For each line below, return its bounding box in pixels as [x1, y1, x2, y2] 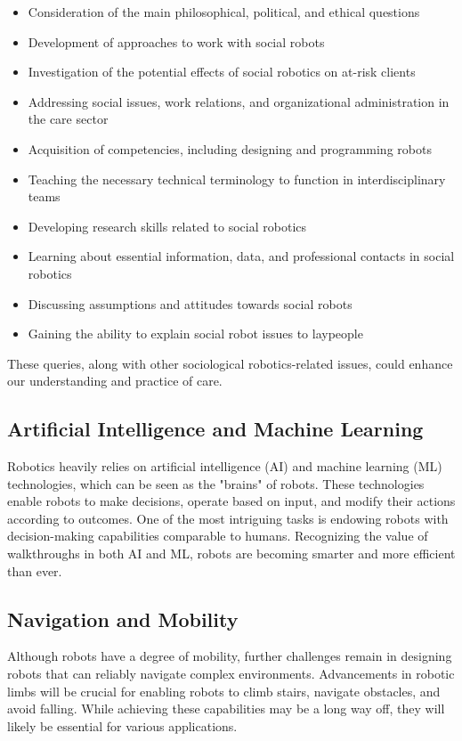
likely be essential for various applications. [7, 716, 238, 735]
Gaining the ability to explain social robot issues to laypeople [28, 324, 363, 343]
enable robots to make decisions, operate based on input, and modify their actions [7, 492, 456, 510]
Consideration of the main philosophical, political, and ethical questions [28, 3, 420, 20]
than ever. [7, 561, 62, 580]
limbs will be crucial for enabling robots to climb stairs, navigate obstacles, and [7, 681, 441, 700]
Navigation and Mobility [7, 605, 239, 632]
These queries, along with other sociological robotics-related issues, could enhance [7, 354, 453, 372]
